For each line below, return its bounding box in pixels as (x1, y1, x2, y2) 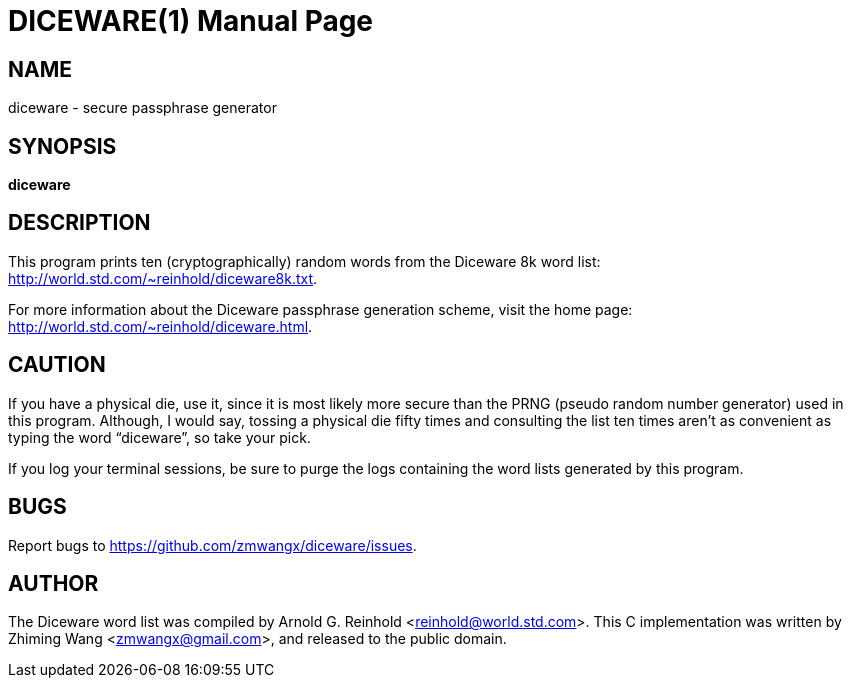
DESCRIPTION (8, 210, 151, 236)
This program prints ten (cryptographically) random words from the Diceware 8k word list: (8, 252, 601, 270)
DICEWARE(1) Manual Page (8, 4, 374, 38)
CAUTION (8, 352, 106, 378)
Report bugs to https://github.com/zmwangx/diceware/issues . (8, 536, 417, 554)
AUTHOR (8, 570, 99, 596)
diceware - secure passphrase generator (8, 99, 277, 117)
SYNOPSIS (8, 133, 117, 159)
